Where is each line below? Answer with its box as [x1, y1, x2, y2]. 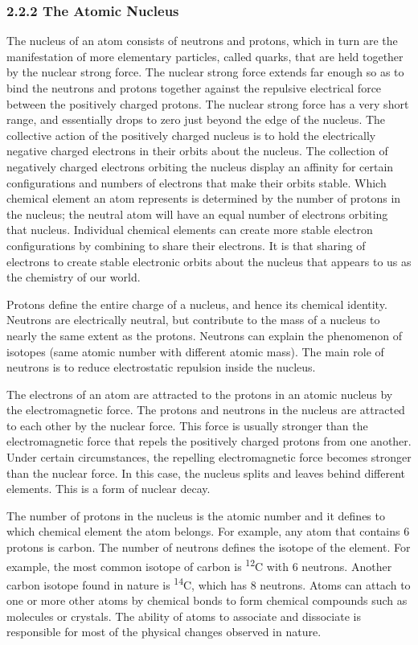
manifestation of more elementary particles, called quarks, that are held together [6, 47, 404, 64]
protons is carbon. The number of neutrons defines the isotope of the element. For [6, 539, 411, 556]
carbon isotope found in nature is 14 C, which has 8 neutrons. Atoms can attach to [6, 573, 411, 593]
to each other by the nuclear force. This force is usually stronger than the [6, 417, 368, 433]
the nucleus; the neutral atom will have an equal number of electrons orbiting [6, 205, 388, 222]
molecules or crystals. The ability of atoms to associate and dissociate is [6, 607, 361, 624]
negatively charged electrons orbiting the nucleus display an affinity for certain [6, 158, 394, 175]
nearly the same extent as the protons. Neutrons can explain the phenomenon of [6, 327, 402, 343]
